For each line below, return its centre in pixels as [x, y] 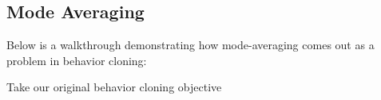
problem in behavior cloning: [77, 60]
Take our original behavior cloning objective [114, 87]
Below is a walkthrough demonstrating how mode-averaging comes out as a [190, 45]
